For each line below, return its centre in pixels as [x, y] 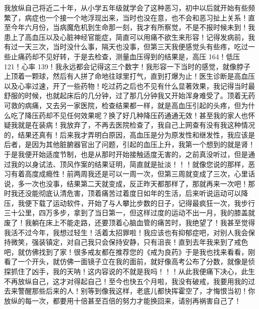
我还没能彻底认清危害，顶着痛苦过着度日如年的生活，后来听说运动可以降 [129, 193]
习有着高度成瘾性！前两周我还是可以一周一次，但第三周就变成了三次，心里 [126, 174]
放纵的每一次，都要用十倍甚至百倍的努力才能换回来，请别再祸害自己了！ [123, 300]
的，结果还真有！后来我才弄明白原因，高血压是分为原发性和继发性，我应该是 [129, 134]
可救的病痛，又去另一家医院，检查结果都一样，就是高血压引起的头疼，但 [123, 105]
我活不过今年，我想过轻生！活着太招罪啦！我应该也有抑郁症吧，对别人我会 [126, 232]
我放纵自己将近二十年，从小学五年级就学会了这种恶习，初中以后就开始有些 [126, 7]
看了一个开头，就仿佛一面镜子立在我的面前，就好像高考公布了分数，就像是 [126, 261]
